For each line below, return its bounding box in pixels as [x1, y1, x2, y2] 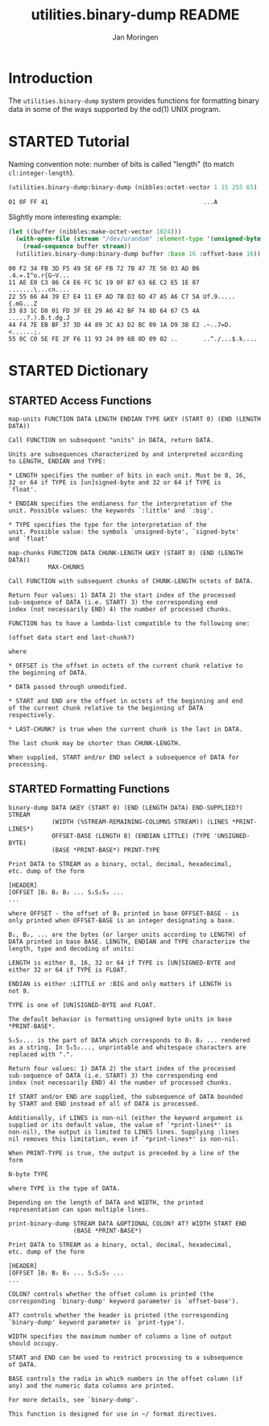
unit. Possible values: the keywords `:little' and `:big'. [8, 507, 215, 515]
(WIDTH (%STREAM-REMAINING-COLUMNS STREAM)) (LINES [51, 818, 229, 826]
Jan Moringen [112, 32, 159, 42]
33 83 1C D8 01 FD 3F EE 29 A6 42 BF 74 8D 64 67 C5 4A [8, 307, 200, 315]
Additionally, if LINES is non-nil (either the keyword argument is [8, 1113, 243, 1121]
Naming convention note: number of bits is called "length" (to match [8, 159, 235, 168]
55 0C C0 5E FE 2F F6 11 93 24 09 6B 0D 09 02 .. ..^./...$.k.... [8, 335, 258, 343]
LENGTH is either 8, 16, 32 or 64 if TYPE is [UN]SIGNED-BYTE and [8, 959, 236, 967]
